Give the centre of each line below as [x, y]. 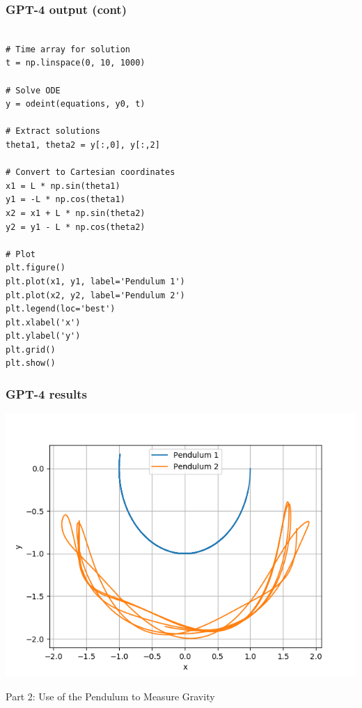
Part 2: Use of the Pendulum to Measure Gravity [110, 696]
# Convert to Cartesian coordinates [90, 172]
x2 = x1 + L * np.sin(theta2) [76, 213]
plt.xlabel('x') [43, 322]
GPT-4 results [46, 393]
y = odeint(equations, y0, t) [76, 104]
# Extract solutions [53, 131]
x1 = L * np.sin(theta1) [63, 186]
